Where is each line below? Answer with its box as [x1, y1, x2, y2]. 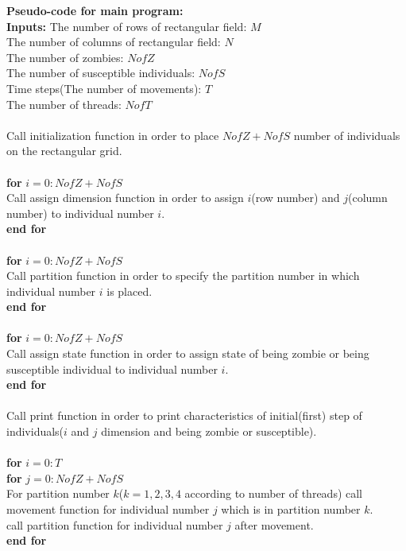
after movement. [234, 516, 314, 533]
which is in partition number [221, 501, 361, 517]
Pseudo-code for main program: [6, 2, 184, 18]
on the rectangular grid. [6, 142, 122, 159]
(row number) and [251, 189, 340, 206]
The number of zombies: [6, 49, 124, 65]
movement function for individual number [6, 501, 210, 517]
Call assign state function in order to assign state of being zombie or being [6, 345, 369, 362]
